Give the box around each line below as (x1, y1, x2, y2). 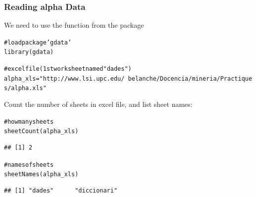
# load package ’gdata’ (4, 39, 72, 46)
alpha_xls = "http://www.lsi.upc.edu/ (4, 75, 125, 82)
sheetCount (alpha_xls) (4, 128, 79, 135)
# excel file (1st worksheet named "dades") (4, 65, 132, 73)
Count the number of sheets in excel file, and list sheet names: (4, 99, 193, 109)
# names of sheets (4, 161, 54, 168)
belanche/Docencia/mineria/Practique (128, 75, 253, 82)
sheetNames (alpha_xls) (4, 171, 79, 178)
